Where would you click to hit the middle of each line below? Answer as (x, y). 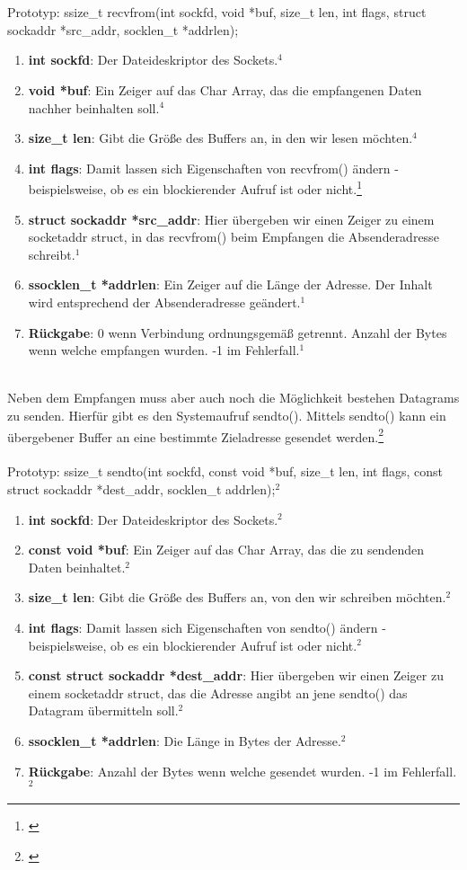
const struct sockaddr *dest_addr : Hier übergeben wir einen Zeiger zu (236, 675)
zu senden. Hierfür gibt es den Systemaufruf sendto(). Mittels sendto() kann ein (227, 415)
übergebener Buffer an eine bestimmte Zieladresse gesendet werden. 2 (196, 435)
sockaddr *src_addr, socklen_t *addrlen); (123, 29)
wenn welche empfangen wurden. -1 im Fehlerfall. (164, 350)
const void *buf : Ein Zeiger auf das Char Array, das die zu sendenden (226, 550)
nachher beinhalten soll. (94, 107)
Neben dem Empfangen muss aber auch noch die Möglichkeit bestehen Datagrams (233, 398)
